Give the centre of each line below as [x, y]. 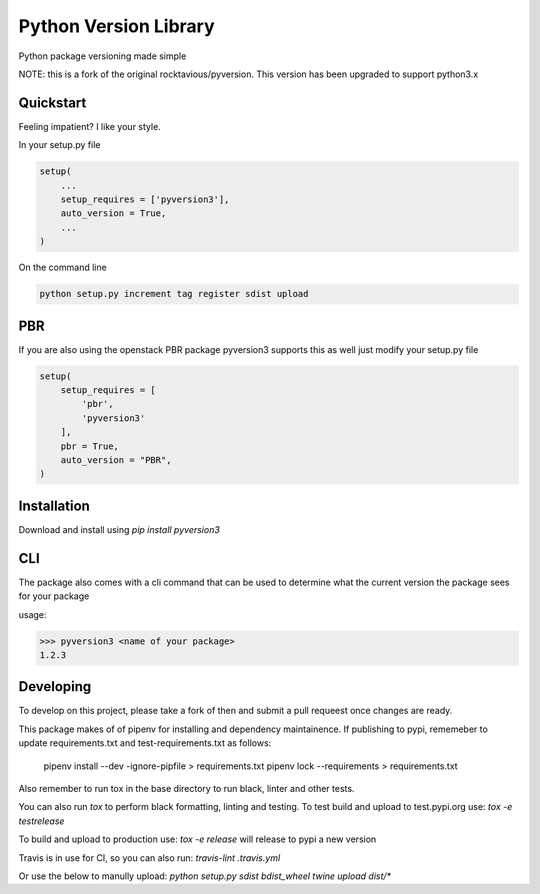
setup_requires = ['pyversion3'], [145, 199]
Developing [55, 686]
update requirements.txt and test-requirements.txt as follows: [145, 743]
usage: [32, 614]
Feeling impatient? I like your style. [90, 126]
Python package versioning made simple [102, 56]
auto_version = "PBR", [116, 459]
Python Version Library [116, 26]
